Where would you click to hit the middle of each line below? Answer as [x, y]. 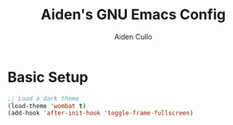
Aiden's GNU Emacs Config [133, 15]
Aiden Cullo [133, 37]
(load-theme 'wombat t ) [47, 106]
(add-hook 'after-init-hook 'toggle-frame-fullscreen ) [101, 113]
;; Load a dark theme [43, 98]
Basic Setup [48, 77]
